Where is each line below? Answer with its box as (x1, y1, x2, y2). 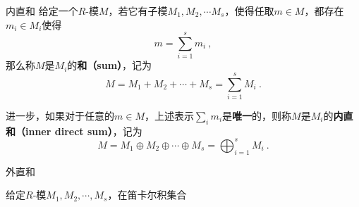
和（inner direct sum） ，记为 (6, 123, 142, 138)
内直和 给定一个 (6, 4, 78, 18)
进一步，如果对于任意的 (6, 108, 114, 123)
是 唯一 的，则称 (222, 108, 292, 123)
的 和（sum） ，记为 (67, 58, 152, 73)
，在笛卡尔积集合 (107, 187, 187, 202)
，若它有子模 (108, 4, 168, 18)
